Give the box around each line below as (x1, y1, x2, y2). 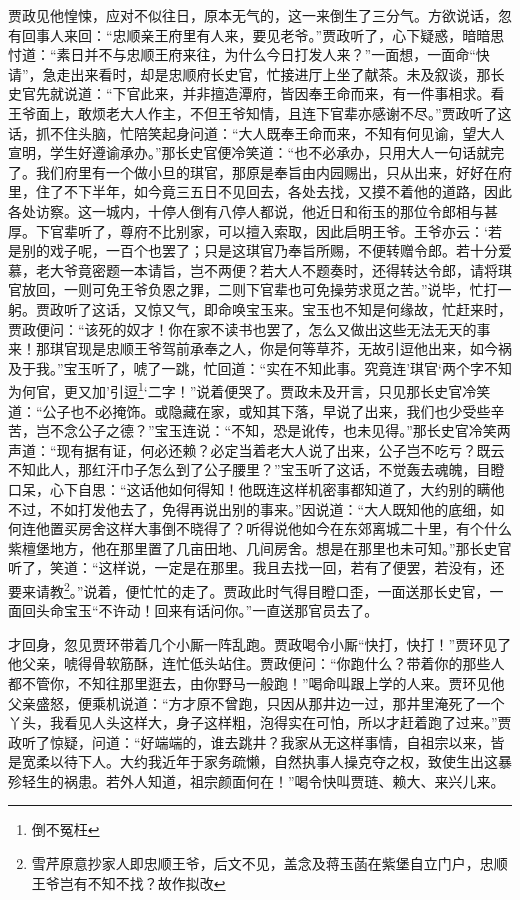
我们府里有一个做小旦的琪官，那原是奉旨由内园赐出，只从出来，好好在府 (35, 161, 512, 182)
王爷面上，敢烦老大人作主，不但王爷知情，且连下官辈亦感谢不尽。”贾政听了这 (8, 102, 512, 123)
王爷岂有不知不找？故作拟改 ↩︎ (31, 872, 226, 893)
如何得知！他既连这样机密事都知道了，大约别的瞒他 (168, 478, 505, 499)
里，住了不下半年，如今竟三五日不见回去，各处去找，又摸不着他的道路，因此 (8, 181, 512, 202)
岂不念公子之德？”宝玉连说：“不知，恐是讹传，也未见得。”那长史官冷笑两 (35, 420, 511, 441)
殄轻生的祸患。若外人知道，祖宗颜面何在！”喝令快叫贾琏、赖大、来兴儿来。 (8, 770, 505, 791)
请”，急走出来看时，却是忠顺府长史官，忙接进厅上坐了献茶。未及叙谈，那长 (8, 63, 505, 84)
